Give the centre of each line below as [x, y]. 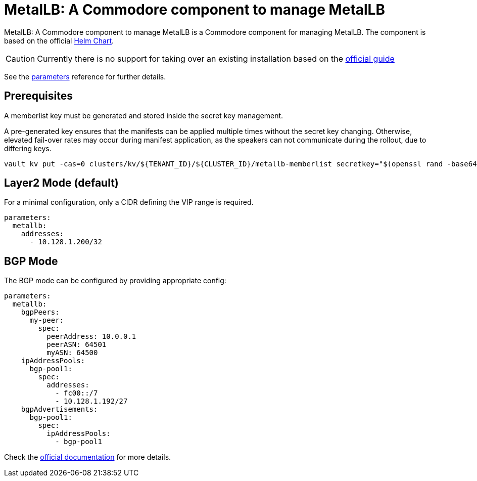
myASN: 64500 [72, 353]
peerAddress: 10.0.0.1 [91, 337]
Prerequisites [38, 96]
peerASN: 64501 [77, 345]
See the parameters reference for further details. [85, 76]
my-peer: [47, 320]
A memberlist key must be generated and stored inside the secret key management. [144, 115]
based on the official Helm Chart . [59, 40]
